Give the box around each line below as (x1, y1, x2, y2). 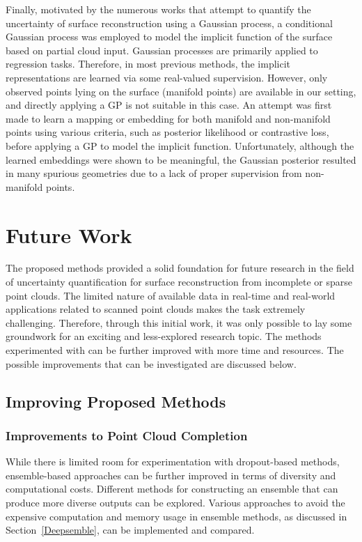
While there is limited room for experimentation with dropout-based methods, (6, 454, 340, 469)
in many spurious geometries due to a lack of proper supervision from (6, 166, 302, 180)
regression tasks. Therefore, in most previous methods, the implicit (6, 56, 291, 71)
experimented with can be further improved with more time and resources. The (6, 343, 344, 357)
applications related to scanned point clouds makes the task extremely (6, 302, 306, 316)
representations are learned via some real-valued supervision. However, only (6, 70, 328, 84)
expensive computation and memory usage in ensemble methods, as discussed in (6, 509, 347, 523)
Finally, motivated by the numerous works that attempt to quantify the (6, 2, 311, 16)
